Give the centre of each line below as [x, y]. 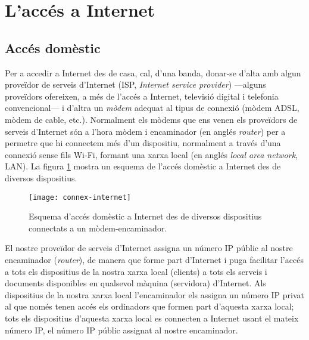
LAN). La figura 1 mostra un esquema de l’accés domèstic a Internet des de [143, 166]
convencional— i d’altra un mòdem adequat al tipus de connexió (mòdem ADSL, [152, 108]
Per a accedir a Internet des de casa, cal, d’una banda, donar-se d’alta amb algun [153, 72]
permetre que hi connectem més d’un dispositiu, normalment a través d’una [143, 143]
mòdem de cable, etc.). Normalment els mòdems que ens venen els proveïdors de [151, 119]
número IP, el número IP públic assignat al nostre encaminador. [121, 330]
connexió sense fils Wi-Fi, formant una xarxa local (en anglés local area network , [151, 154]
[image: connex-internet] [80, 197]
